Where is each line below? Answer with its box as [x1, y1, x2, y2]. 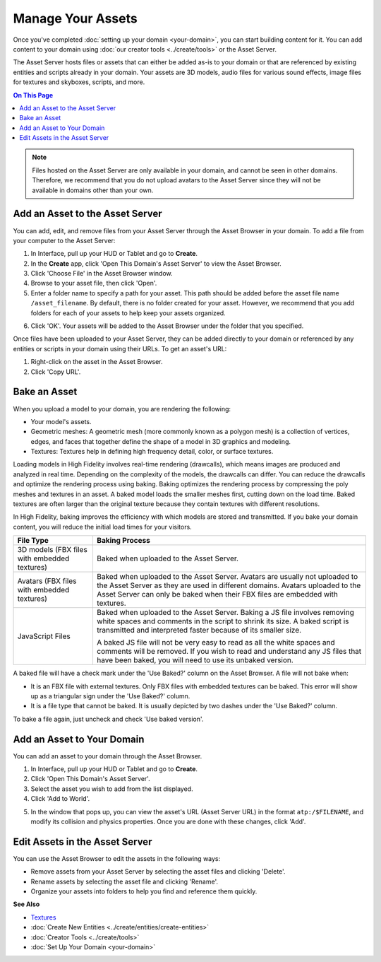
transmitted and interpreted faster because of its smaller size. [96, 626, 302, 635]
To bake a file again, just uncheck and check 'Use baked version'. [13, 715, 204, 723]
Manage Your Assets [13, 11, 138, 26]
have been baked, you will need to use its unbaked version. [96, 655, 294, 665]
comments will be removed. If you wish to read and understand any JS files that [96, 647, 362, 657]
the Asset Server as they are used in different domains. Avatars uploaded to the [96, 580, 361, 590]
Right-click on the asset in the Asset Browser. [30, 358, 163, 366]
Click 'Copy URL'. [30, 368, 81, 376]
